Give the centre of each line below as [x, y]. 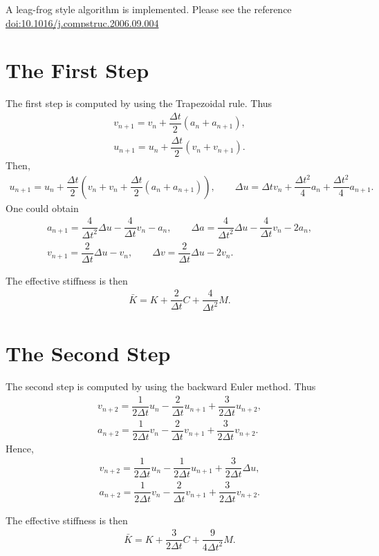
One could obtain [42, 208]
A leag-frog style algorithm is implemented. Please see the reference [149, 9]
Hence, [20, 448]
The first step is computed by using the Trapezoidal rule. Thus [139, 103]
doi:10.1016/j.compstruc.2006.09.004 [82, 22]
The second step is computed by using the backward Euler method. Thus [161, 386]
